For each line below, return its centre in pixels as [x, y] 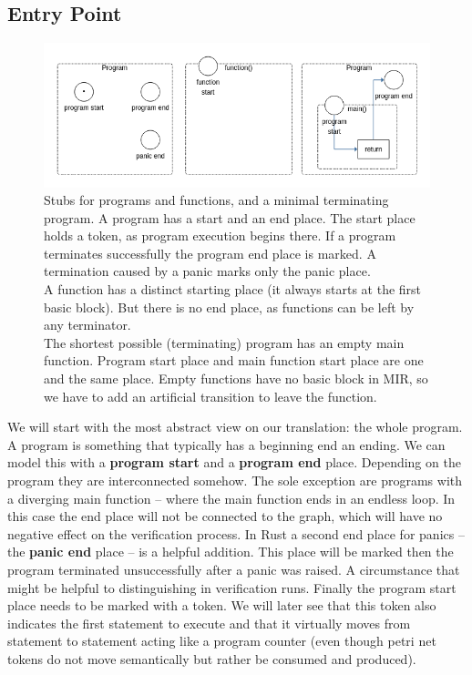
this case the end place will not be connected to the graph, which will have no [225, 516]
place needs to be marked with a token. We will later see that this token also [222, 605]
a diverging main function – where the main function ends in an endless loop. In [231, 498]
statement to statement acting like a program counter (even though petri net [222, 641]
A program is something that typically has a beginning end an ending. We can [226, 444]
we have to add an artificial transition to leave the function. [210, 396]
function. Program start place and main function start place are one [234, 360]
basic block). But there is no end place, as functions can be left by [229, 307]
